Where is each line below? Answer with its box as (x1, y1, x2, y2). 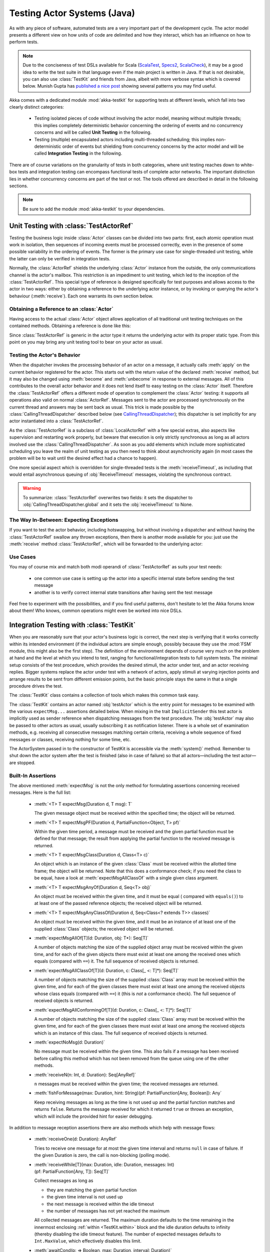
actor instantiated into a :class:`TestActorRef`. (9, 418, 103, 424)
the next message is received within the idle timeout (46, 1201, 154, 1207)
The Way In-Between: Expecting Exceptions (9, 516, 118, 523)
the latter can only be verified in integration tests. (9, 255, 111, 261)
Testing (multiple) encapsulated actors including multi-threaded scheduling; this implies (34, 136, 215, 142)
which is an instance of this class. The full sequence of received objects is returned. (34, 1030, 207, 1036)
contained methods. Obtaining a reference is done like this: (9, 323, 131, 329)
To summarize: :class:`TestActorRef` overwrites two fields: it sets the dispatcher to (22, 494, 192, 500)
